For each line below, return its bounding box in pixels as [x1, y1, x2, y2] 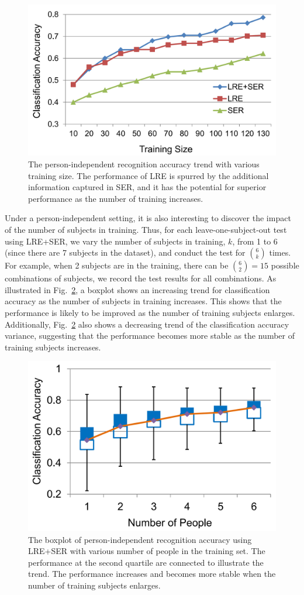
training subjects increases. [5, 341, 101, 353]
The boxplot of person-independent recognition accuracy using [28, 533, 252, 545]
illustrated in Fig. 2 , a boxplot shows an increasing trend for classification [5, 283, 270, 295]
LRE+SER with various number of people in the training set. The [28, 545, 265, 557]
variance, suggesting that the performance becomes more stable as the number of [5, 329, 295, 342]
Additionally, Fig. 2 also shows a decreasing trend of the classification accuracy [5, 318, 289, 330]
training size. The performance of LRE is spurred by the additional [28, 169, 269, 181]
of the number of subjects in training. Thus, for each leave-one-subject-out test [5, 223, 287, 235]
